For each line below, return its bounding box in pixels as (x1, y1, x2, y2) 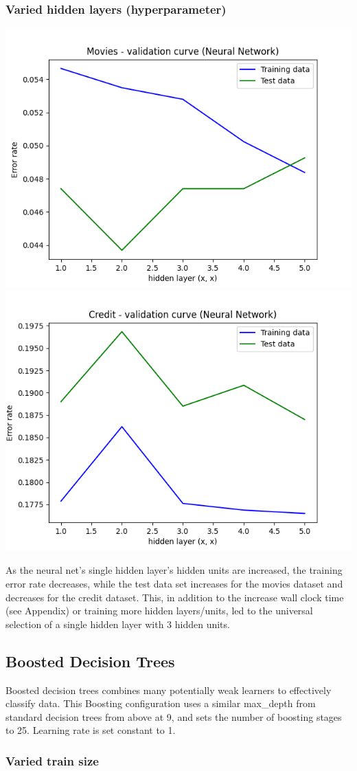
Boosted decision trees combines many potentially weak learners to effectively (5, 682, 332, 697)
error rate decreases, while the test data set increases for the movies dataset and (5, 577, 343, 590)
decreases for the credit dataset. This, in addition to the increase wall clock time (5, 590, 344, 604)
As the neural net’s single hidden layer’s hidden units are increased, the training (5, 563, 343, 577)
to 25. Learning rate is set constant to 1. (5, 723, 176, 737)
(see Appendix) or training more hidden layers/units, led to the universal (5, 603, 313, 618)
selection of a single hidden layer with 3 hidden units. (5, 616, 230, 631)
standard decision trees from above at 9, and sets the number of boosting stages (5, 709, 342, 724)
